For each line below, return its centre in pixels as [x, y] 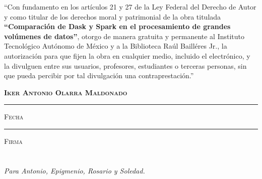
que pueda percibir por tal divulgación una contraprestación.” [99, 75]
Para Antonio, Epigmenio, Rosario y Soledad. [75, 170]
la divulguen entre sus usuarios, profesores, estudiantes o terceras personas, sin [125, 65]
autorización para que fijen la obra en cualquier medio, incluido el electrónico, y [127, 55]
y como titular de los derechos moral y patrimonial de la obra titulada [113, 16]
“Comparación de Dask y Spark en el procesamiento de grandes [117, 26]
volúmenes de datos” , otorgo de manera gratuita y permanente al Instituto [124, 36]
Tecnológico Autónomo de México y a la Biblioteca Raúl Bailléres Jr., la [116, 46]
